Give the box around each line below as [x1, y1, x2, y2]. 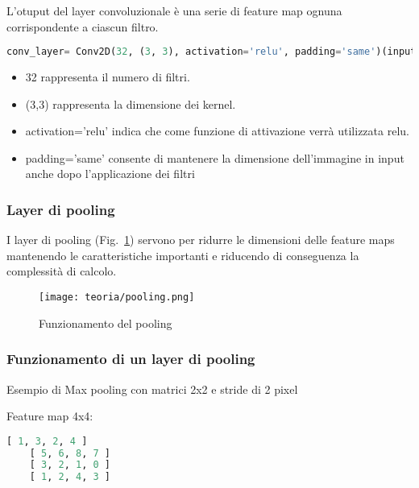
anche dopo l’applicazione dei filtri [25, 165, 195, 182]
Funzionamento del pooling [39, 314, 172, 331]
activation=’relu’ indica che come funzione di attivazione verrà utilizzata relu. [25, 122, 409, 139]
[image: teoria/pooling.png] [39, 292, 195, 304]
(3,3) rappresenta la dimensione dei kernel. [25, 95, 236, 112]
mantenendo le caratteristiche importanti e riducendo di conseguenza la [6, 246, 359, 263]
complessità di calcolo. [6, 263, 117, 279]
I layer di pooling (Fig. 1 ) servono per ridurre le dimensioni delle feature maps [6, 231, 395, 248]
